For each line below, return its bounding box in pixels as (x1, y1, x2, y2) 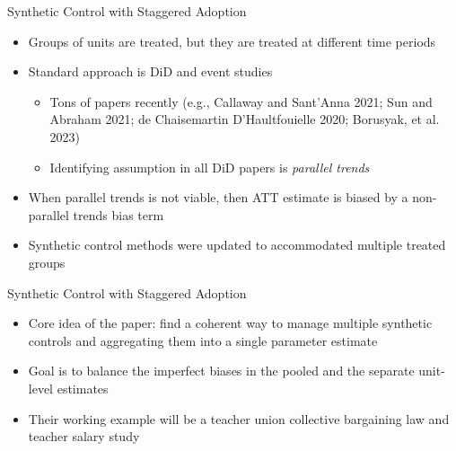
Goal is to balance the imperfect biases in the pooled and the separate (28, 361, 415, 380)
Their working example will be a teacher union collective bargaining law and (28, 409, 450, 428)
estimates (57, 378, 109, 397)
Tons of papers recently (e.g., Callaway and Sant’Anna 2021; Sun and (49, 92, 433, 111)
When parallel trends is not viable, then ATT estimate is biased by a (28, 188, 408, 207)
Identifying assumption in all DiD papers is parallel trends (49, 157, 370, 176)
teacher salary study (28, 427, 140, 446)
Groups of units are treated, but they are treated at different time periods (28, 31, 436, 50)
